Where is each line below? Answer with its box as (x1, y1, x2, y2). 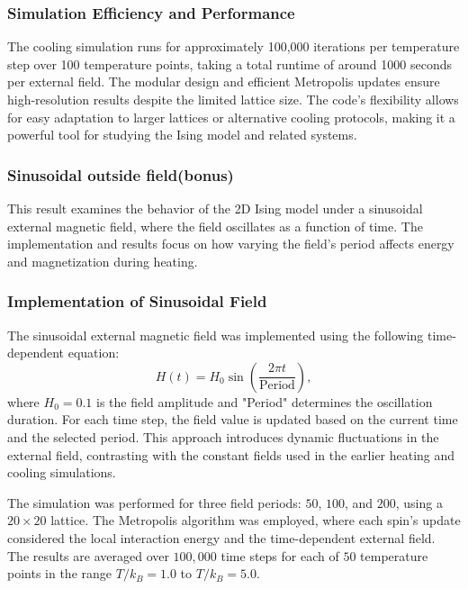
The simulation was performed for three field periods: (7, 493, 301, 512)
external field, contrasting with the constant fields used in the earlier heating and (7, 445, 455, 464)
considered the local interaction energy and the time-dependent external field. (7, 528, 436, 547)
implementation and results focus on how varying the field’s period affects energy (7, 234, 454, 253)
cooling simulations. (7, 463, 116, 482)
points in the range (7, 564, 112, 583)
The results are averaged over (7, 546, 169, 565)
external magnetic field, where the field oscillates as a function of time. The (7, 216, 423, 235)
